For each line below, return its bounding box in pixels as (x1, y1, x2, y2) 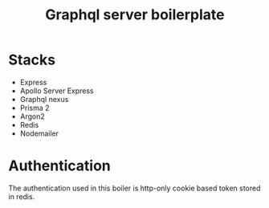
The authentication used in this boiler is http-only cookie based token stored (8, 183, 261, 193)
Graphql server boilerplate (45, 6, 225, 24)
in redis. (8, 191, 35, 202)
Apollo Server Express (19, 86, 94, 96)
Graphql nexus (19, 94, 69, 104)
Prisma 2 (19, 103, 50, 112)
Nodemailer (19, 128, 59, 138)
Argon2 (19, 111, 46, 121)
